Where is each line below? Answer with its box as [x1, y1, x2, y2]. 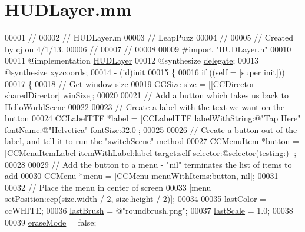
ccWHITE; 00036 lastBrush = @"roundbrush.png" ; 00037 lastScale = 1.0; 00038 [5, 204, 293, 217]
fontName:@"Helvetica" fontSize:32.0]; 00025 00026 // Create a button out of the [5, 123, 297, 135]
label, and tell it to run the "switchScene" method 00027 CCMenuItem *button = [5, 135, 299, 147]
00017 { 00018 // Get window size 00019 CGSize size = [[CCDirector [5, 77, 255, 90]
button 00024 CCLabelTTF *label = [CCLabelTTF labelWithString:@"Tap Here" [5, 112, 301, 124]
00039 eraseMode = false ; [5, 216, 97, 228]
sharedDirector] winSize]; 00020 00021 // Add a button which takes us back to [5, 89, 289, 101]
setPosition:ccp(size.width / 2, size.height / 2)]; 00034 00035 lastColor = [5, 193, 266, 205]
